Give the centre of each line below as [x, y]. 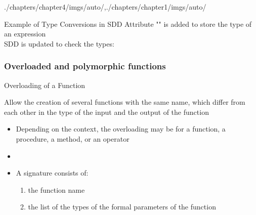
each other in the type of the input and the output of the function [106, 112]
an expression [25, 34]
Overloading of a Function [45, 85]
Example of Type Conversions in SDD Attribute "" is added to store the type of [128, 24]
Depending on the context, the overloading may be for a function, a [121, 129]
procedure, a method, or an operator [73, 138]
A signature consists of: [52, 173]
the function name [56, 189]
